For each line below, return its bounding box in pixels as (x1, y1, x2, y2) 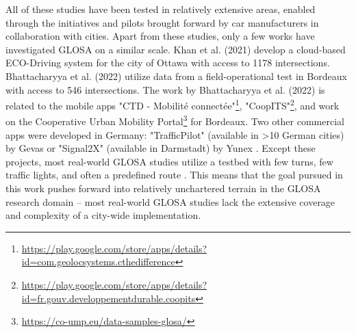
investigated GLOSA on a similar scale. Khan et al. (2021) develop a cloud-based (5, 42, 346, 56)
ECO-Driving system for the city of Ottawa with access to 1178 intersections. (5, 55, 330, 70)
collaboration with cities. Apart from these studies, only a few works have (5, 29, 315, 43)
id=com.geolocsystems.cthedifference (21, 254, 175, 269)
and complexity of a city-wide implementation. (5, 208, 201, 222)
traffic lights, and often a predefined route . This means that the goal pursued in (5, 168, 343, 182)
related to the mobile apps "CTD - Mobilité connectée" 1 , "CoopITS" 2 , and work (5, 96, 340, 112)
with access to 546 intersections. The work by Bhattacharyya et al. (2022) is (5, 82, 325, 96)
